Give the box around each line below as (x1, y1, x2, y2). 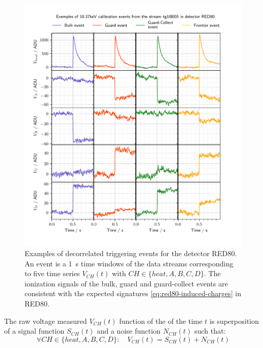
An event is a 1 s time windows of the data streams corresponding (25, 258, 233, 268)
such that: (194, 325, 226, 336)
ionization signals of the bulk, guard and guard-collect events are (25, 278, 228, 288)
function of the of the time (119, 315, 203, 326)
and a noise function (96, 325, 161, 336)
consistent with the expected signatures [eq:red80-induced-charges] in (25, 288, 241, 299)
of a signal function (4, 325, 65, 336)
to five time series (25, 268, 80, 279)
